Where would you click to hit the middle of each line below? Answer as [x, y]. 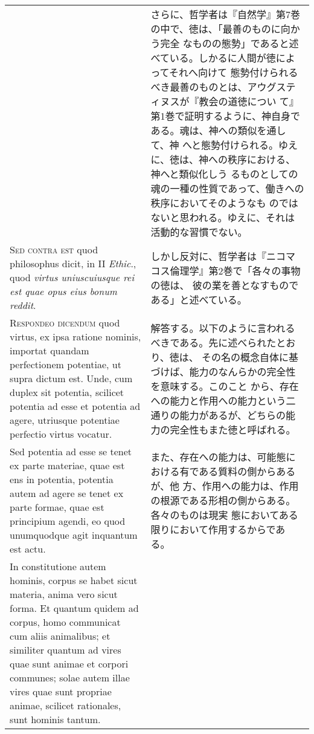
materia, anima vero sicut [64, 594]
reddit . [23, 305]
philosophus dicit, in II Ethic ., [73, 263]
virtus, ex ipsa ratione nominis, [75, 336]
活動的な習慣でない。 [199, 232]
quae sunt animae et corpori [69, 664]
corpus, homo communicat [65, 622]
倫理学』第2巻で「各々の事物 [235, 270]
